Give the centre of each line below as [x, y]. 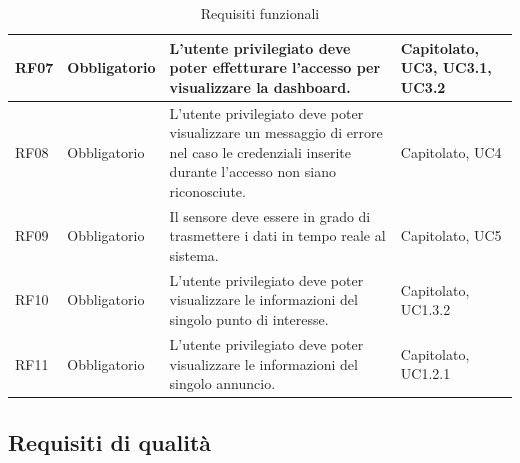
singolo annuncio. [222, 383]
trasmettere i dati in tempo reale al [277, 235]
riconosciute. [207, 191]
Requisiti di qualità [110, 441]
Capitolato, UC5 [451, 235]
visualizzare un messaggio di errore [276, 132]
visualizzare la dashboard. [260, 86]
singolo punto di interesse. [249, 319]
